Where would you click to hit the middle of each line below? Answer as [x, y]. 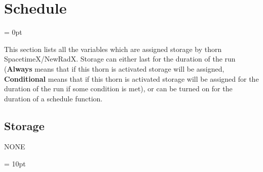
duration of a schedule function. [53, 98]
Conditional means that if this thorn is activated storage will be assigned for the [131, 78]
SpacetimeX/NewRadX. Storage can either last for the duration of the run [120, 59]
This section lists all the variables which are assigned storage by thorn [113, 49]
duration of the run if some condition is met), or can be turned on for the [118, 89]
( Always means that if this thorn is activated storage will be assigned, [114, 68]
